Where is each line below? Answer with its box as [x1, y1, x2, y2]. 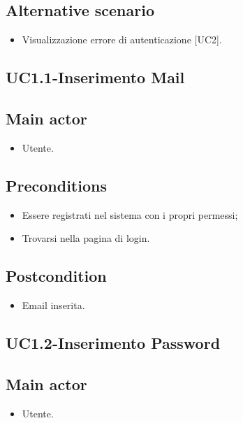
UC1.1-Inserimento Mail [6, 66, 185, 88]
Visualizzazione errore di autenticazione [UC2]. [22, 32, 222, 47]
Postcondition [6, 265, 107, 287]
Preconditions [6, 174, 107, 196]
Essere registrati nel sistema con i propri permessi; [22, 207, 238, 222]
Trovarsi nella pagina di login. [22, 231, 150, 245]
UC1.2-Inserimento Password [6, 331, 221, 353]
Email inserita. [22, 297, 85, 312]
